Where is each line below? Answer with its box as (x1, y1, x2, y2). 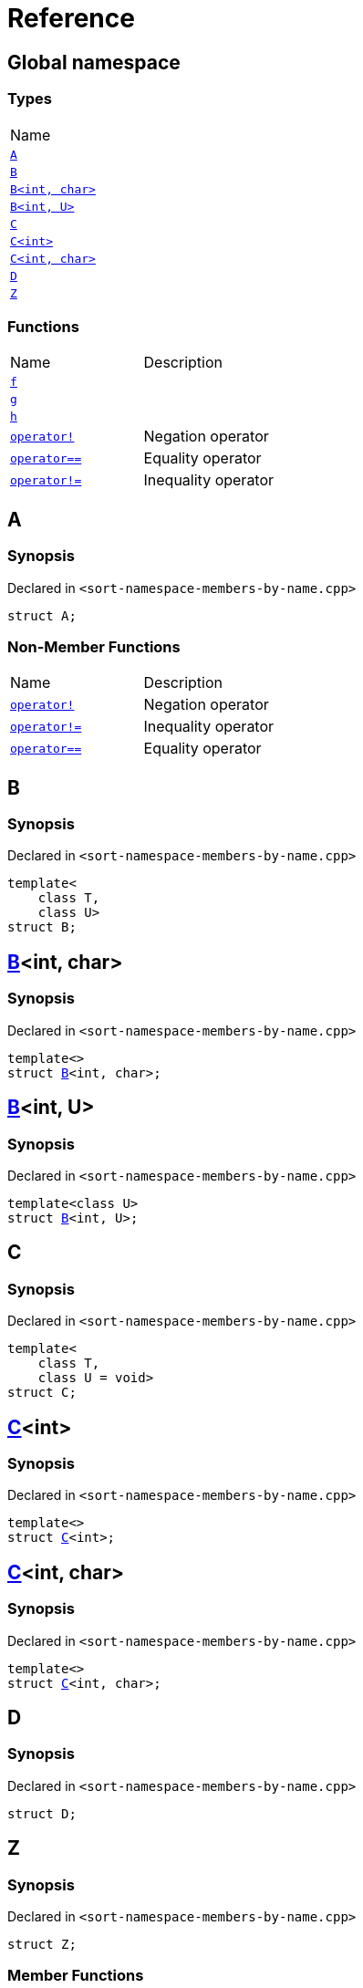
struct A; (7, 608, 77, 623)
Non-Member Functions (7, 637, 181, 656)
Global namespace (7, 50, 181, 74)
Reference (7, 3, 135, 34)
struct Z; (7, 1937, 77, 1952)
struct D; (7, 1806, 77, 1821)
